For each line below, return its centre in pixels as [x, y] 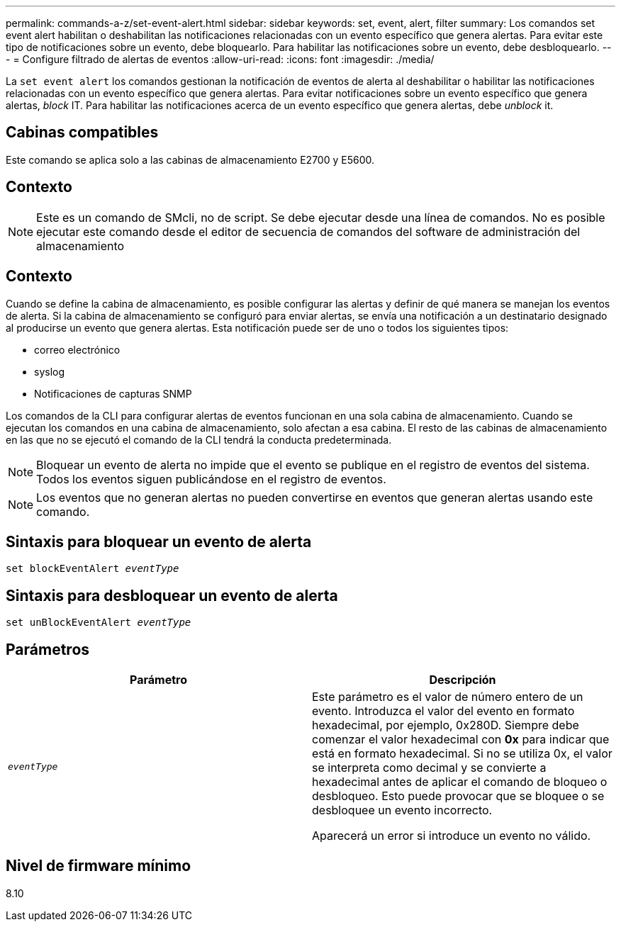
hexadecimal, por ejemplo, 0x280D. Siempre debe [446, 725]
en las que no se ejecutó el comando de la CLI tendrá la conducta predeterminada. [199, 439]
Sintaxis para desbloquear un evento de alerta [172, 595]
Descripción [463, 680]
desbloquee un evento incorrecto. [402, 810]
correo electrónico [77, 349]
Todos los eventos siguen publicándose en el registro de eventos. [211, 479]
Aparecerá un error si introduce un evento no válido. [452, 836]
